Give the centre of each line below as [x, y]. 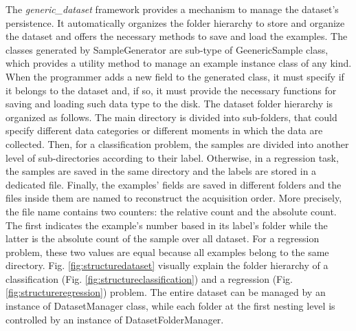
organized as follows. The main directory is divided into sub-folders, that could [171, 117]
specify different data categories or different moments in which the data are [164, 130]
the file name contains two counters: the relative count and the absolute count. [171, 211]
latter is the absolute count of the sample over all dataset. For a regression [163, 238]
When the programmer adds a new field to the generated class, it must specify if [175, 76]
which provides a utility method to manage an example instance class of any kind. [179, 63]
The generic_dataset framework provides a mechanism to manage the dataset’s [172, 9]
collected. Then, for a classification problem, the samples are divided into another [177, 143]
